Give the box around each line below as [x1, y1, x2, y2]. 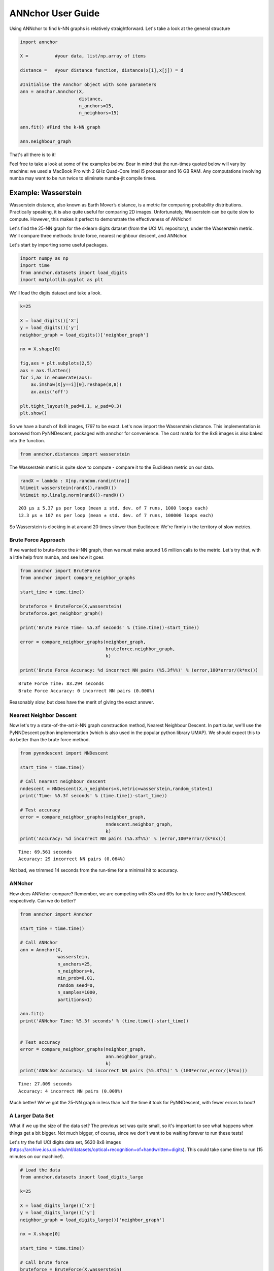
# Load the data [20, 1167, 61, 1173]
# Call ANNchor [20, 940, 58, 946]
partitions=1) [57, 996, 93, 1003]
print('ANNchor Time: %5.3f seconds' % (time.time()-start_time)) [20, 1018, 189, 1024]
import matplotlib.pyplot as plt [20, 277, 104, 283]
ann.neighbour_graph [20, 139, 71, 144]
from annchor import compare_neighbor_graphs [20, 575, 135, 581]
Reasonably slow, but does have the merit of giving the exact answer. [9, 699, 154, 705]
